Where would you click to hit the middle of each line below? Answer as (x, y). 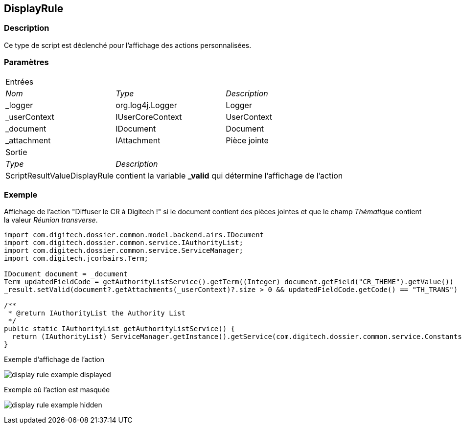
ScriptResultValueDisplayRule (60, 175)
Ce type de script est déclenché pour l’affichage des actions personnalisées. (128, 45)
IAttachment (138, 140)
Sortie (16, 152)
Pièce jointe (247, 140)
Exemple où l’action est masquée (57, 390)
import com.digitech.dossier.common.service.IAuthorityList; (124, 243)
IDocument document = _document (66, 274)
